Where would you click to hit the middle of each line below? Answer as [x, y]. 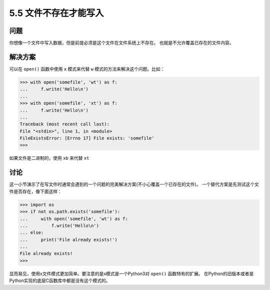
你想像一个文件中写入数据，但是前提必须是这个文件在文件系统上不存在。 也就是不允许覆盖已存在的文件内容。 [121, 43]
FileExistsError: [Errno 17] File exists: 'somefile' [87, 138]
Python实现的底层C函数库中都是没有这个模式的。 [60, 280]
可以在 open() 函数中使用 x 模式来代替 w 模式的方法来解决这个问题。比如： [87, 69]
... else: [32, 233]
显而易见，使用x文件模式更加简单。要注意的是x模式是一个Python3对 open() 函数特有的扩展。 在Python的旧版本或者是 [131, 273]
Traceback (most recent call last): [65, 124]
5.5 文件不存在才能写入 [56, 13]
